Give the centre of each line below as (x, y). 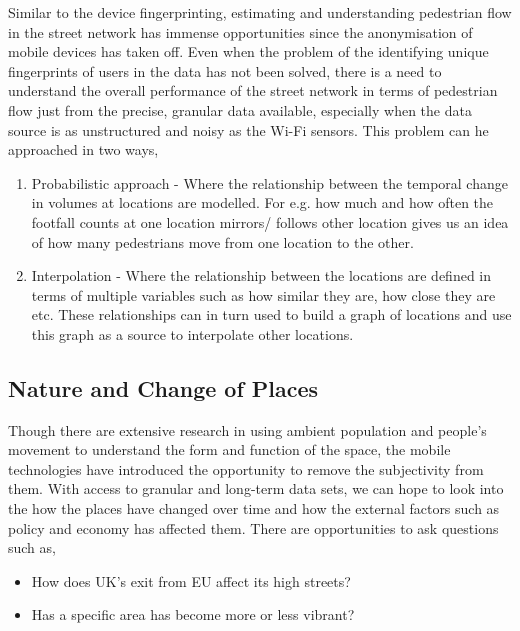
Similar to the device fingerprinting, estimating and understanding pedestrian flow (260, 12)
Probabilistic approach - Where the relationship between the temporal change (269, 182)
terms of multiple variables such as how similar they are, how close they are (263, 294)
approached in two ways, (83, 149)
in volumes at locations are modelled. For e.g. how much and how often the (262, 202)
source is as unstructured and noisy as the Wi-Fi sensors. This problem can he (248, 129)
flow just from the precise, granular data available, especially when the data (240, 109)
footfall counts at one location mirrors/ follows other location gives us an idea (270, 221)
